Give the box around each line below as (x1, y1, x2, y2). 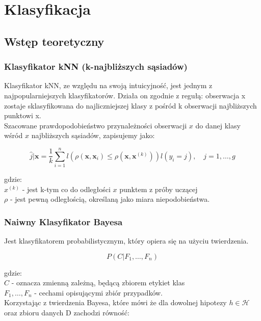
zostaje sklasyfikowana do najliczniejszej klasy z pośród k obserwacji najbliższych (4, 100, 257, 111)
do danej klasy (195, 120, 241, 130)
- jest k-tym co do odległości (22, 183, 111, 194)
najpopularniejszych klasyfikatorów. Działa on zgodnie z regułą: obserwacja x (4, 90, 246, 100)
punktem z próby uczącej (119, 183, 198, 194)
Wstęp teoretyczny (4, 33, 105, 49)
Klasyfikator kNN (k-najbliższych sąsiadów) (4, 60, 188, 73)
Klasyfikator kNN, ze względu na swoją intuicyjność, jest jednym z (4, 80, 213, 91)
